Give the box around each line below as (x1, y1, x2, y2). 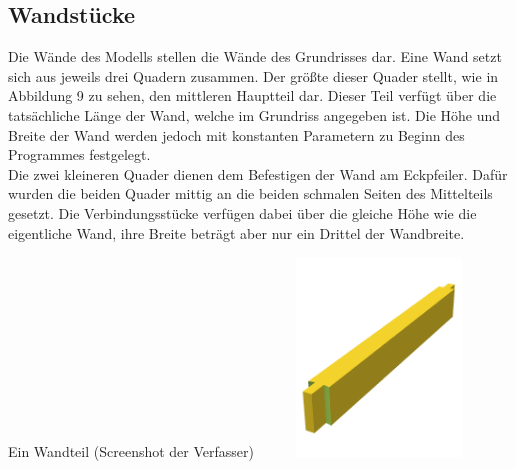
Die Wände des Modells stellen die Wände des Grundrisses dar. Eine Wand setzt (8, 46, 502, 67)
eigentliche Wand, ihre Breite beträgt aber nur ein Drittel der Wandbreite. (8, 222, 465, 243)
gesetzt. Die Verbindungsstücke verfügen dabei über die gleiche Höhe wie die (8, 202, 477, 223)
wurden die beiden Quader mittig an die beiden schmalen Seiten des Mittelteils (8, 183, 493, 204)
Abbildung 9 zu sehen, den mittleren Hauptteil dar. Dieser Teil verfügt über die (8, 85, 497, 106)
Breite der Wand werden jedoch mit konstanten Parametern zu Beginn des (8, 124, 465, 145)
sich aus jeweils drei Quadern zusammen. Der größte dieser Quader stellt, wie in (8, 65, 499, 86)
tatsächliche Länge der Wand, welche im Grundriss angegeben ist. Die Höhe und (8, 104, 501, 125)
